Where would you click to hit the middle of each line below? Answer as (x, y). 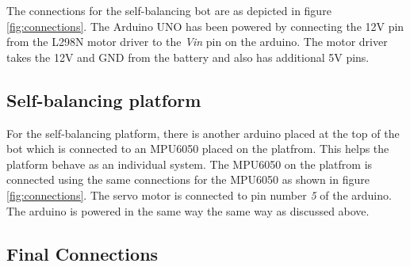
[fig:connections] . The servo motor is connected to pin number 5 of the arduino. (199, 195)
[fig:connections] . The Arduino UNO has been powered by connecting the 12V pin (205, 26)
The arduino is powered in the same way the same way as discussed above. (188, 210)
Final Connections (82, 253)
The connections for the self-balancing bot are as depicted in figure (169, 10)
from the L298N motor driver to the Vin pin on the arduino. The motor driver (197, 42)
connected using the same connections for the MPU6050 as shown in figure (188, 179)
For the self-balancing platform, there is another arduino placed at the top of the (203, 133)
